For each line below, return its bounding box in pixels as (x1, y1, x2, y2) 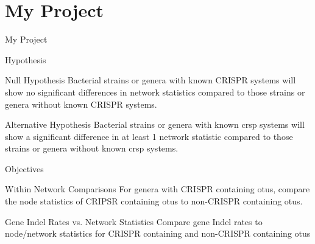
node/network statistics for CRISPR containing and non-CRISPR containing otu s (5, 227, 311, 240)
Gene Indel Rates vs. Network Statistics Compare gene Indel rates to (5, 215, 263, 228)
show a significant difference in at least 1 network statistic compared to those (5, 130, 293, 142)
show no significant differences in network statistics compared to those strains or (5, 85, 305, 98)
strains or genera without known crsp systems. (5, 142, 179, 155)
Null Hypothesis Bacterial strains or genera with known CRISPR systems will (5, 74, 296, 86)
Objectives (5, 162, 44, 175)
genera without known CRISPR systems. (5, 97, 157, 110)
